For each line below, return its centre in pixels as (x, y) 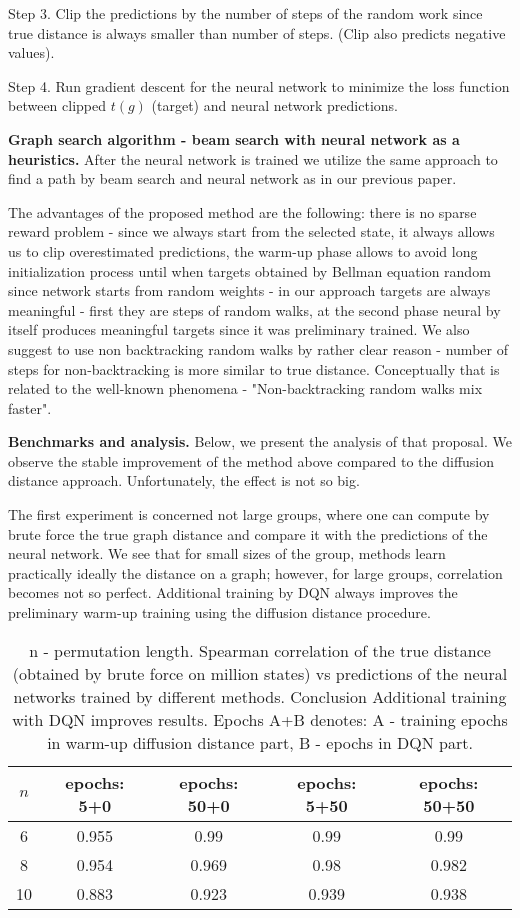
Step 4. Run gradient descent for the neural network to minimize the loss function (259, 85)
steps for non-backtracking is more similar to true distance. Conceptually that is (254, 368)
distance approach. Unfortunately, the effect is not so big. (184, 480)
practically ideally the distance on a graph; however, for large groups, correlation (255, 572)
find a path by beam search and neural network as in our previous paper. (232, 178)
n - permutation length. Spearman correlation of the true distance (260, 650)
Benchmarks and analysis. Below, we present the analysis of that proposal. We (260, 441)
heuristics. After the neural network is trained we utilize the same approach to (253, 158)
